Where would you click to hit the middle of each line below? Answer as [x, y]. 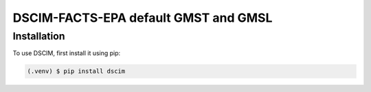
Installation [39, 36]
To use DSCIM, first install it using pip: [67, 53]
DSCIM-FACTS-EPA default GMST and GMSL [143, 18]
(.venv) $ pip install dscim [76, 71]
